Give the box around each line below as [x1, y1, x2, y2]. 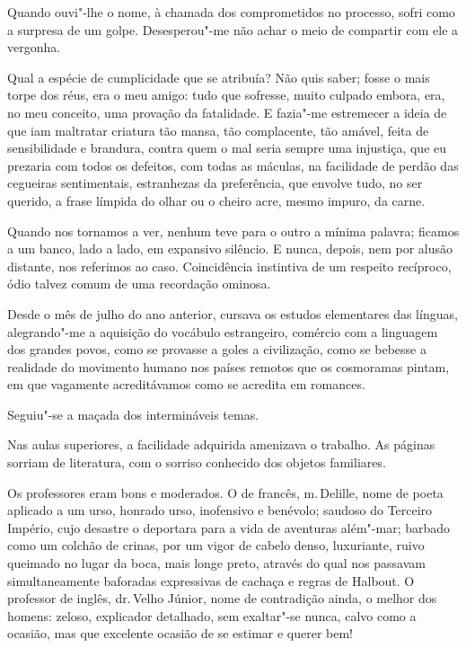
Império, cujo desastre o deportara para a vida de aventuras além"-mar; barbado [7, 518, 451, 537]
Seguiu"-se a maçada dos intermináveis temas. [7, 404, 259, 423]
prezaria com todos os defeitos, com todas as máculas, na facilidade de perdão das [7, 155, 459, 174]
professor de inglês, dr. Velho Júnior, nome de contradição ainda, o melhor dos [7, 589, 437, 608]
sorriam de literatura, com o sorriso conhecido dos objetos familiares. [7, 453, 386, 472]
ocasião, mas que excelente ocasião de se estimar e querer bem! [7, 624, 354, 643]
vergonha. [7, 38, 61, 57]
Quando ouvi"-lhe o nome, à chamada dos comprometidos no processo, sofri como [7, 3, 455, 21]
